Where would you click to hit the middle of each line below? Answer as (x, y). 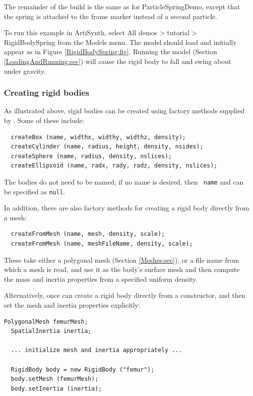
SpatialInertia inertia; (51, 331)
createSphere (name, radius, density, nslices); (91, 156)
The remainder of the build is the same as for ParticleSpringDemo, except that (122, 6)
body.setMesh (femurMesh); (55, 379)
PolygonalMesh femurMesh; (46, 322)
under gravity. (25, 71)
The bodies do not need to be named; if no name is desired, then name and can (124, 181)
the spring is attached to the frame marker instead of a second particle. (111, 16)
